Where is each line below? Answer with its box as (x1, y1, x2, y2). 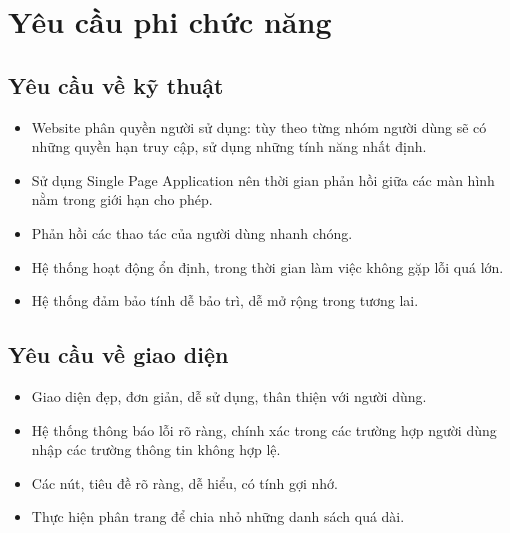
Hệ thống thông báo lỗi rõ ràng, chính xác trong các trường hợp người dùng (31, 419, 497, 440)
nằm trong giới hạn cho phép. (31, 189, 213, 210)
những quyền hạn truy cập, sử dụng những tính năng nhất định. (31, 136, 427, 157)
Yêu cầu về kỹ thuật (8, 69, 224, 100)
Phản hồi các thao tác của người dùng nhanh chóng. (31, 222, 353, 243)
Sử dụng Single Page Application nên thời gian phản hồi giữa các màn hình (31, 169, 495, 190)
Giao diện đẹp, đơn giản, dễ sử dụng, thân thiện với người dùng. (31, 385, 427, 406)
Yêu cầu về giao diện (8, 339, 229, 370)
